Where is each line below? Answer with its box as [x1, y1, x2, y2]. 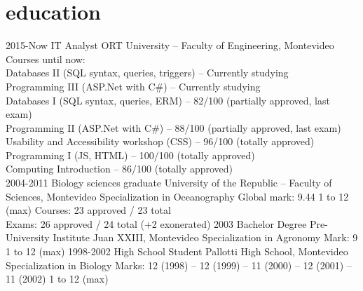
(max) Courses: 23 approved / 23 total [6, 203, 171, 217]
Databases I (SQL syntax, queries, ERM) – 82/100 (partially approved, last [6, 93, 330, 107]
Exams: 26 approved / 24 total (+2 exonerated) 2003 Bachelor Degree [6, 216, 307, 231]
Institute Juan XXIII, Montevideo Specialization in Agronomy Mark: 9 [53, 230, 358, 245]
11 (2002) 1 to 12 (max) [6, 271, 109, 286]
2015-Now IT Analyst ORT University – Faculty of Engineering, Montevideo [6, 38, 334, 53]
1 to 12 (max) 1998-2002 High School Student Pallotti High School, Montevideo [6, 244, 348, 259]
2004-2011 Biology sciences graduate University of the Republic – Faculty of [6, 175, 332, 190]
